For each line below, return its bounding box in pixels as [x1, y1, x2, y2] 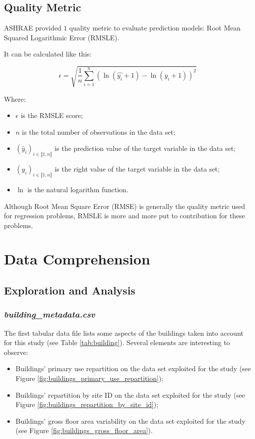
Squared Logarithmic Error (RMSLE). [4, 32, 119, 42]
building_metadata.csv [4, 308, 95, 321]
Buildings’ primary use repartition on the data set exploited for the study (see [15, 363, 251, 374]
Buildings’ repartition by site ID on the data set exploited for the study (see [15, 389, 245, 400]
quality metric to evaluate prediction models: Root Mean [69, 23, 241, 33]
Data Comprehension [4, 249, 150, 269]
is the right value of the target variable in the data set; [55, 164, 220, 174]
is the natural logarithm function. [27, 184, 129, 194]
